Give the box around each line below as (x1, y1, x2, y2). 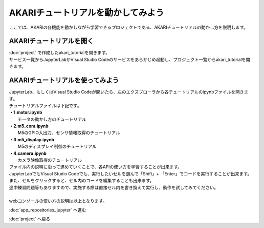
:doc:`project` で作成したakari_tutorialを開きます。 (9, 50, 110, 56)
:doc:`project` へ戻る (9, 216, 51, 222)
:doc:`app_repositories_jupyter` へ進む (9, 207, 87, 213)
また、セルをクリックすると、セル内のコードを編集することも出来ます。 (9, 178, 154, 184)
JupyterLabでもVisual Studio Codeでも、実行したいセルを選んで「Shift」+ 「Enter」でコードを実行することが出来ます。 (9, 171, 252, 176)
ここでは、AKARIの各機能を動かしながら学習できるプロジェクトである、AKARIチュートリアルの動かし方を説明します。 (9, 24, 248, 30)
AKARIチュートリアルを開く (9, 37, 94, 45)
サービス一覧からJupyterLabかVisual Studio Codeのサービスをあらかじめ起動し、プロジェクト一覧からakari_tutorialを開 (9, 57, 250, 62)
